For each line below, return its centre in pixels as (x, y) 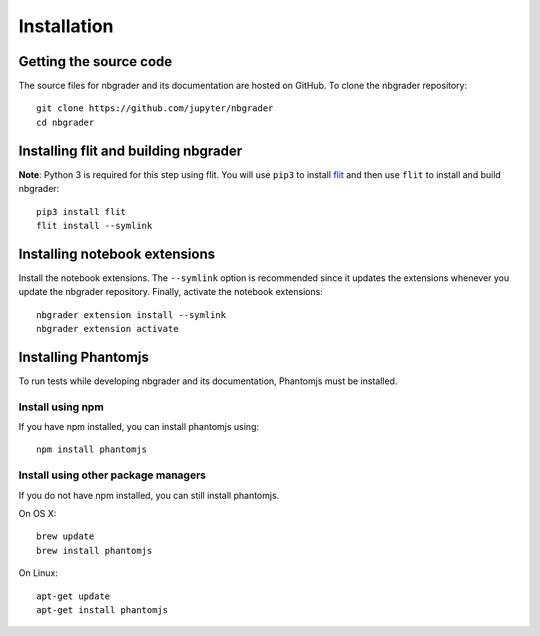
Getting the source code (95, 61)
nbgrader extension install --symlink (131, 314)
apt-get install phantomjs (102, 609)
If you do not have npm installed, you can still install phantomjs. (149, 495)
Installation (66, 26)
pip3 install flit (81, 211)
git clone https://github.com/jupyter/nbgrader (155, 108)
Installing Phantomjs (84, 356)
